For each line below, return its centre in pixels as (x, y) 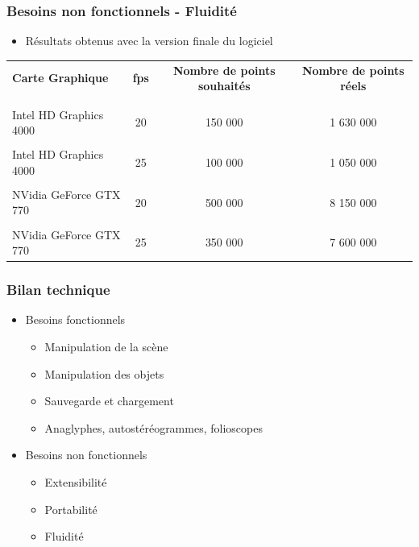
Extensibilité (76, 482)
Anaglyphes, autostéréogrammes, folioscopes (153, 427)
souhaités (224, 86)
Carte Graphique (60, 78)
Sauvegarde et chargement (109, 401)
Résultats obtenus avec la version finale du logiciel (149, 41)
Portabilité (71, 509)
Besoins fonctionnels (75, 319)
